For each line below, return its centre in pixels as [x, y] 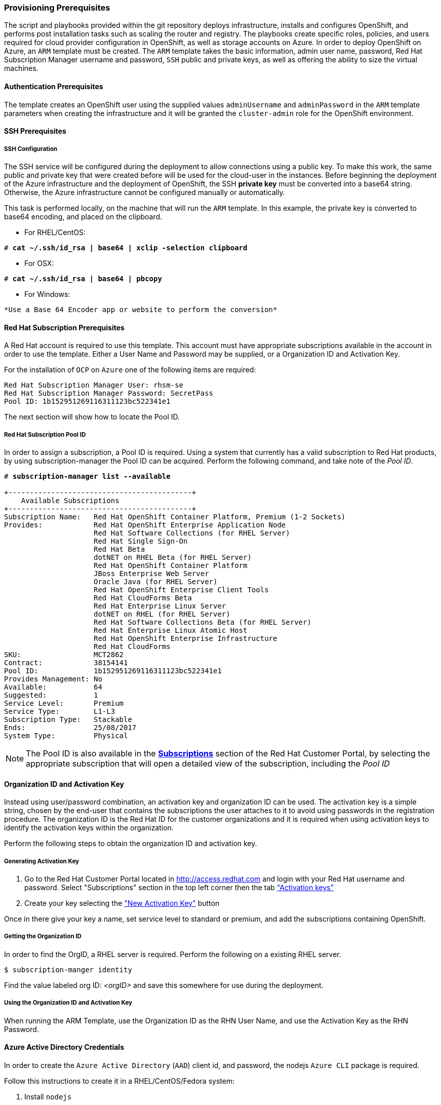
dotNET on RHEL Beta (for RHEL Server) [173, 557]
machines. [21, 68]
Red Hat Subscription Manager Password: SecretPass [109, 393]
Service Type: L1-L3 [60, 711]
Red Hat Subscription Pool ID [45, 434]
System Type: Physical [66, 735]
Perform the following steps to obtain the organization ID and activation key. [131, 844]
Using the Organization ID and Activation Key [68, 1003]
